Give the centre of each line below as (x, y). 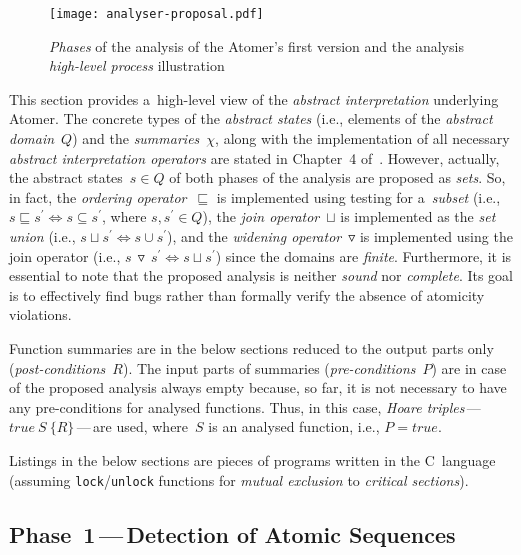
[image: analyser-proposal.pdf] (156, 14)
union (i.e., (42, 236)
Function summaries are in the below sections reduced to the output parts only (251, 347)
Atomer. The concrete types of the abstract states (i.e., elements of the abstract (251, 118)
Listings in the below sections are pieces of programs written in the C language (252, 459)
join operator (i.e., (65, 255)
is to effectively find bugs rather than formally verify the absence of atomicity (247, 294)
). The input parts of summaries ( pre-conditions (269, 367)
